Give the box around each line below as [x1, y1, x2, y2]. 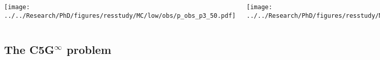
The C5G [4, 41, 54, 57]
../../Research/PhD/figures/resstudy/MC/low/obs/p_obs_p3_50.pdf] [4, 12, 236, 19]
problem [66, 41, 111, 57]
